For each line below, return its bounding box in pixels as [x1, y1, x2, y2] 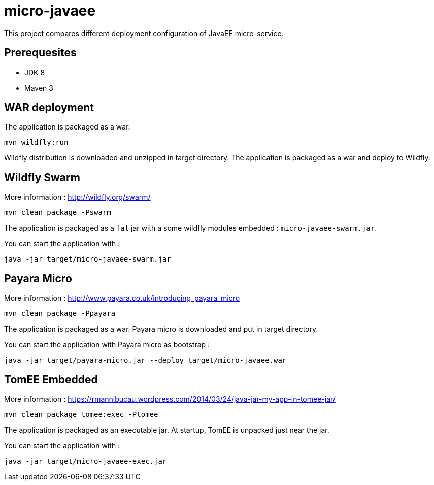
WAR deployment [4, 101, 94, 114]
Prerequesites [4, 46, 77, 59]
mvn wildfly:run [4, 138, 69, 147]
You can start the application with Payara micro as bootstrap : [4, 340, 210, 349]
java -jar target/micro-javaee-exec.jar [4, 457, 167, 465]
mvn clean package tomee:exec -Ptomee [4, 410, 158, 418]
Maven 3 [24, 83, 53, 92]
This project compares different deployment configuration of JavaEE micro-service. [4, 28, 284, 38]
